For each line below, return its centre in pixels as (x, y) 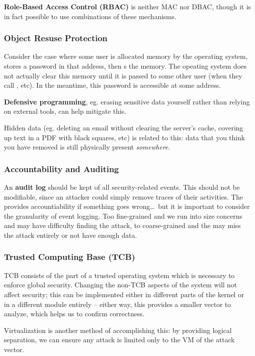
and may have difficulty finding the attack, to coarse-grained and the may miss (122, 225)
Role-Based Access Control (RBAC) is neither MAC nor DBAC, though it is (127, 6)
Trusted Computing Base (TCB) (70, 257)
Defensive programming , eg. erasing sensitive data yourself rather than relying (127, 101)
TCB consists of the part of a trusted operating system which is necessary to (119, 275)
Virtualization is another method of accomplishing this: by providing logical (118, 330)
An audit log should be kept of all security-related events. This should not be (122, 187)
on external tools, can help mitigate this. (65, 111)
